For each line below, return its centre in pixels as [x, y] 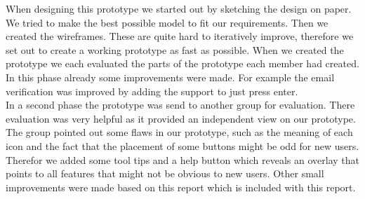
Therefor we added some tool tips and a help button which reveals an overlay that [182, 159]
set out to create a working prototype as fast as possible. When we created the [175, 49]
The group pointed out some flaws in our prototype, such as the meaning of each [179, 132]
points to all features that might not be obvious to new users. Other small [165, 173]
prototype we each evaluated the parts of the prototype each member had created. [182, 63]
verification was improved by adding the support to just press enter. [152, 91]
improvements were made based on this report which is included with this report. [181, 187]
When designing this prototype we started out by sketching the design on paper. [179, 8]
